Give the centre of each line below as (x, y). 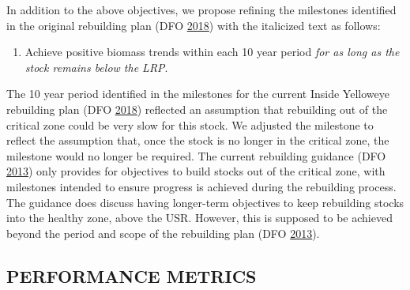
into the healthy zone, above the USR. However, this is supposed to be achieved (199, 218)
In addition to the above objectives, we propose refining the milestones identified (201, 9)
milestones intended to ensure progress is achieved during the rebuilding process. (201, 186)
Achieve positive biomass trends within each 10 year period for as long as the (212, 52)
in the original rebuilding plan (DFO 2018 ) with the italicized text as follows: (194, 25)
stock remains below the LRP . (96, 67)
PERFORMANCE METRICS (132, 275)
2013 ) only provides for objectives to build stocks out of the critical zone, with (196, 171)
